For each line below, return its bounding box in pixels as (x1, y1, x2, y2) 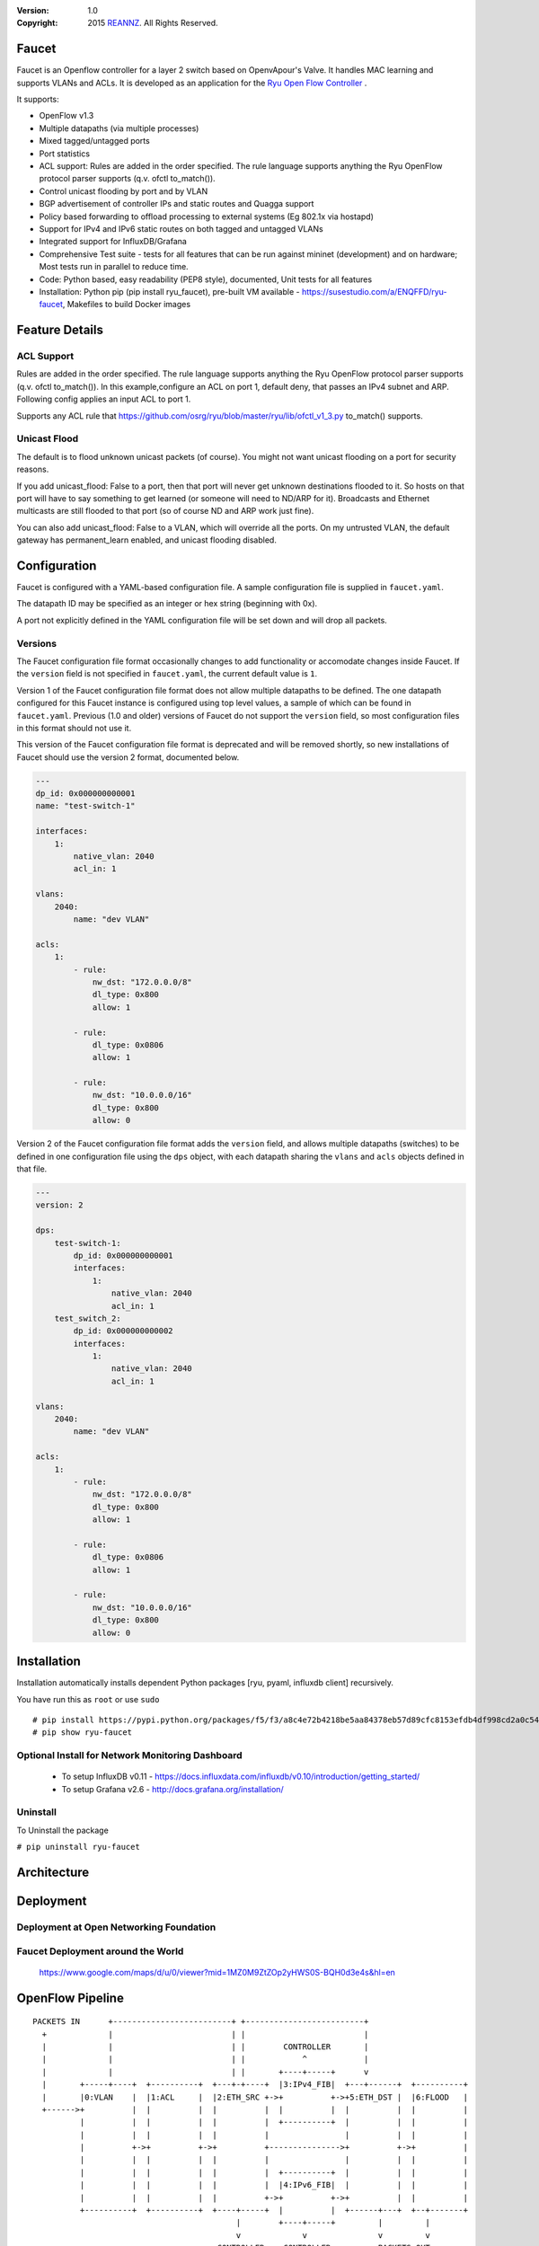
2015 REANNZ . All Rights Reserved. (87, 18, 219, 29)
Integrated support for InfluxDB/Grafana (39, 236, 188, 247)
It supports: (16, 94, 60, 105)
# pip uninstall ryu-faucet (16, 1842, 141, 1853)
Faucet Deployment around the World (16, 1945, 184, 1958)
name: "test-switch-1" (35, 800, 136, 811)
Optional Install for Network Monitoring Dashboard (16, 1749, 243, 1762)
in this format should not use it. (16, 722, 132, 733)
